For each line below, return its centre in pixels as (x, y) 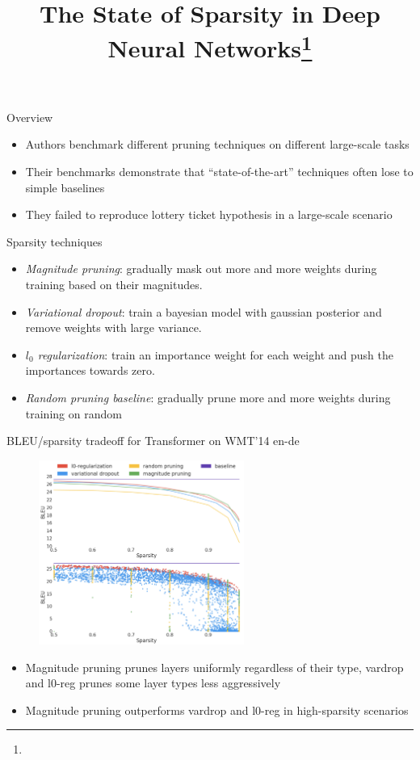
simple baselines (65, 187)
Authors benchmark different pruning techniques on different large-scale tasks (217, 144)
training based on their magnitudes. (114, 285)
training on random (73, 413)
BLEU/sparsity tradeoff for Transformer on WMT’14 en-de (153, 441)
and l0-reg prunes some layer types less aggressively (153, 683)
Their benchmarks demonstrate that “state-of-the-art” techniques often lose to (219, 172)
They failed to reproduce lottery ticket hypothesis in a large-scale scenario (209, 214)
